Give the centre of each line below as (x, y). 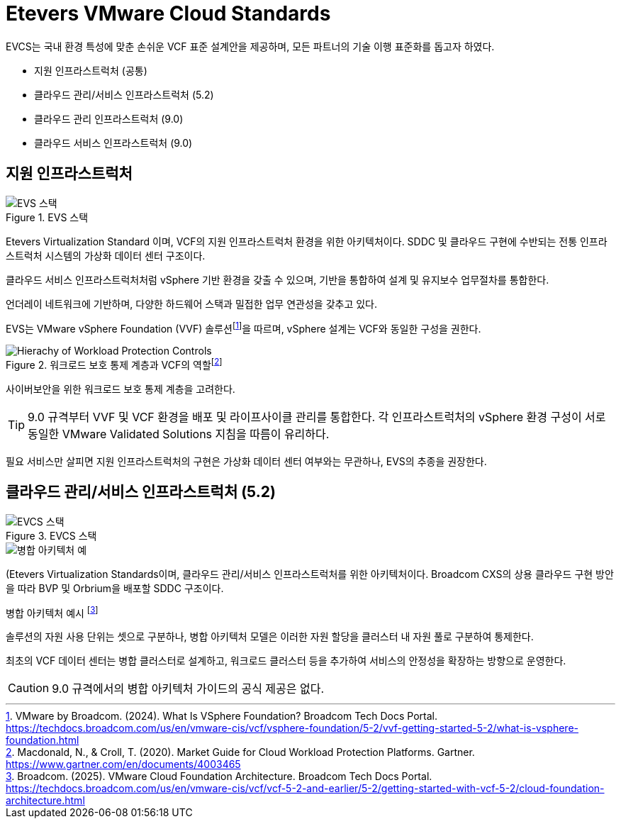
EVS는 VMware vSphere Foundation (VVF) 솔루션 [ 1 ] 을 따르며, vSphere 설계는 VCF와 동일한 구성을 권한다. (244, 327)
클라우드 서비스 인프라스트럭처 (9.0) (113, 143)
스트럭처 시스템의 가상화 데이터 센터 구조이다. (106, 255)
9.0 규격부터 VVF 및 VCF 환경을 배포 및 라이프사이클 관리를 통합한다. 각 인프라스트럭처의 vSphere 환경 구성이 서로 (317, 417)
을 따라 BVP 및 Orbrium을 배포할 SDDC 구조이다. (115, 588)
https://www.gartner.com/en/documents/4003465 (123, 764)
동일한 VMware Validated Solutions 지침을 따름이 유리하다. (179, 434)
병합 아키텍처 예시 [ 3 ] (52, 612)
